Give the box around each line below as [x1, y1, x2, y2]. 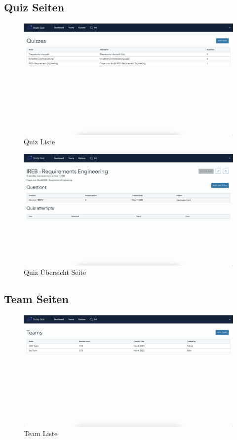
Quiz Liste [24, 136, 55, 147]
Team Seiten [4, 291, 69, 307]
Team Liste [24, 428, 58, 439]
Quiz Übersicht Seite [24, 267, 86, 277]
